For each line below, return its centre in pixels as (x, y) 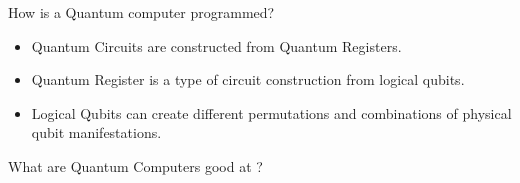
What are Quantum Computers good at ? (135, 165)
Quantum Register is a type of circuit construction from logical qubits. (248, 79)
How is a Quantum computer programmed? (141, 12)
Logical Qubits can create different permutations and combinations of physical (271, 112)
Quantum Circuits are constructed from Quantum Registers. (216, 45)
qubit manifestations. (96, 132)
